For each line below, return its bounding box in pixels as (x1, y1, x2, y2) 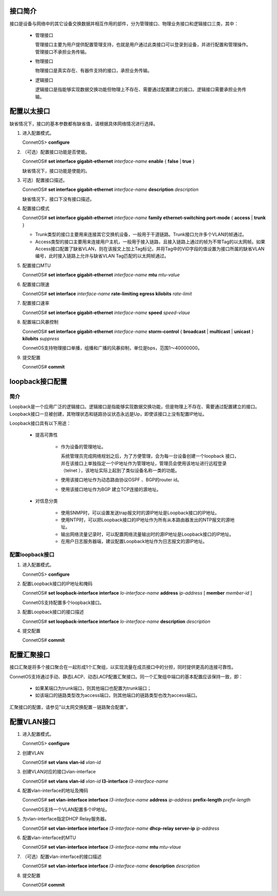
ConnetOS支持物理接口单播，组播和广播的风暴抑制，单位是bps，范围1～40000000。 (22, 345, 203, 351)
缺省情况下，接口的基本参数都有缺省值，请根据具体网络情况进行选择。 (9, 121, 158, 127)
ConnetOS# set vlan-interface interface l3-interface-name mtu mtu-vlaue (22, 844, 182, 850)
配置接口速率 (22, 300, 50, 306)
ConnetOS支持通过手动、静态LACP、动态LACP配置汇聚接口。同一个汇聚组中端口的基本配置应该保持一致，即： (9, 673, 244, 679)
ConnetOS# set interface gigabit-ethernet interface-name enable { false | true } (22, 158, 195, 164)
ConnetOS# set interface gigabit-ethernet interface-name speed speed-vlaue (22, 309, 190, 316)
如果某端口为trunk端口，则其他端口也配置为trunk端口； (35, 685, 152, 691)
